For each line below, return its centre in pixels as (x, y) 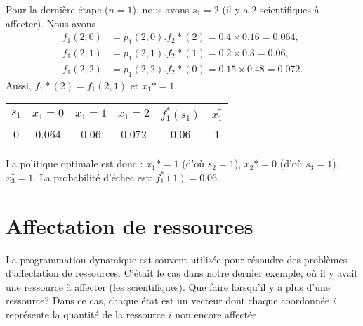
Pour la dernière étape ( (57, 9)
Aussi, (19, 85)
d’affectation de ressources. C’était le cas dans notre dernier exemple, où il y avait (182, 273)
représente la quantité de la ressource (86, 314)
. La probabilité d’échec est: (93, 177)
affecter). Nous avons (51, 23)
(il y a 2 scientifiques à (271, 9)
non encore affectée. (217, 314)
